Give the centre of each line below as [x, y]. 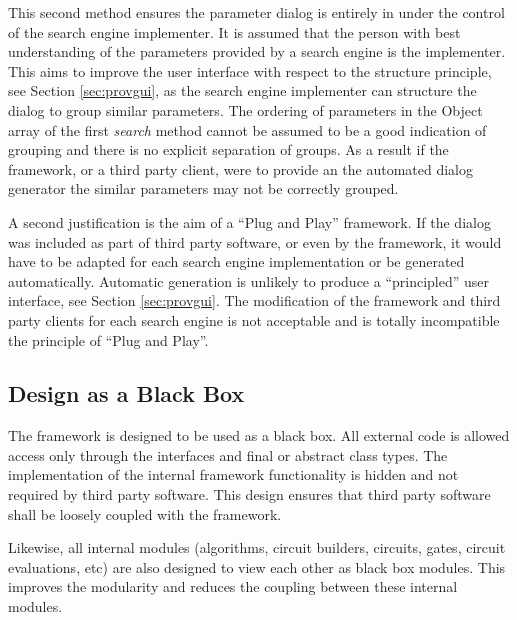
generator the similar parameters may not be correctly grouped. [203, 188]
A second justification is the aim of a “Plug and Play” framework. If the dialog [249, 221]
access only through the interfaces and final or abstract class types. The [228, 454]
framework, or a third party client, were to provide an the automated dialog [241, 168]
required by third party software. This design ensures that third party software [249, 494]
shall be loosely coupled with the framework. [145, 513]
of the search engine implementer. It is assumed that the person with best [234, 31]
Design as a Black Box [126, 393]
